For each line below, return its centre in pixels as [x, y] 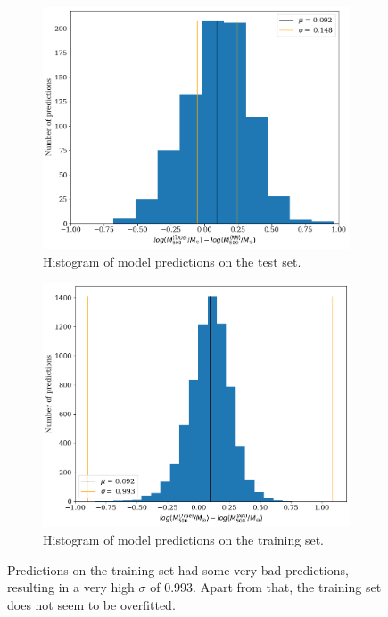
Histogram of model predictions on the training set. [183, 540]
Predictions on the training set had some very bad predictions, [178, 569]
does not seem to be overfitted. [91, 604]
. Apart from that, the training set [287, 587]
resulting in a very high [71, 587]
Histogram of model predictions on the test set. [172, 261]
